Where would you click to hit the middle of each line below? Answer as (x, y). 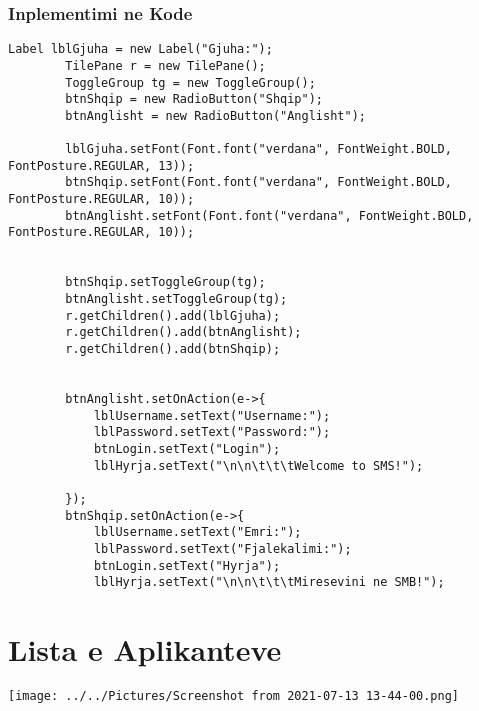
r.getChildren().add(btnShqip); (173, 349)
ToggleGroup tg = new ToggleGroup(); (190, 82)
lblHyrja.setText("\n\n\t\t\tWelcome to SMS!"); (258, 465)
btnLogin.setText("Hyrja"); (187, 565)
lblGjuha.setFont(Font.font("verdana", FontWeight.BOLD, (258, 149)
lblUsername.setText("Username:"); (212, 415)
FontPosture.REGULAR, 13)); (101, 165)
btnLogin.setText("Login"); (187, 448)
